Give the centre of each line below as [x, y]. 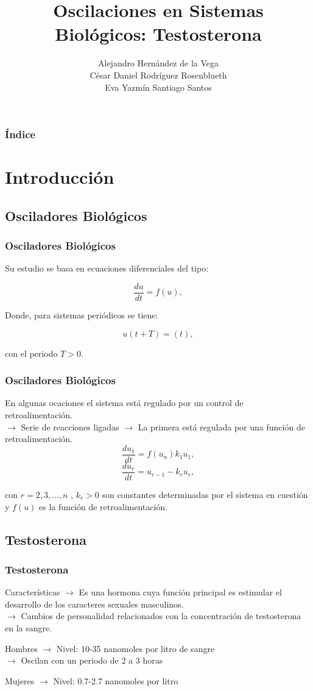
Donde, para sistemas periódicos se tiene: [82, 315]
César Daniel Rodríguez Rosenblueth [158, 75]
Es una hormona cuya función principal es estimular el [180, 592]
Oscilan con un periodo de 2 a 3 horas [92, 660]
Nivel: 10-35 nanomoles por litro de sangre [135, 648]
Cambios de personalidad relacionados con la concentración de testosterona [161, 616]
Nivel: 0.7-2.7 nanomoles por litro [116, 680]
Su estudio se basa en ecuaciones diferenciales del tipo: [107, 268]
